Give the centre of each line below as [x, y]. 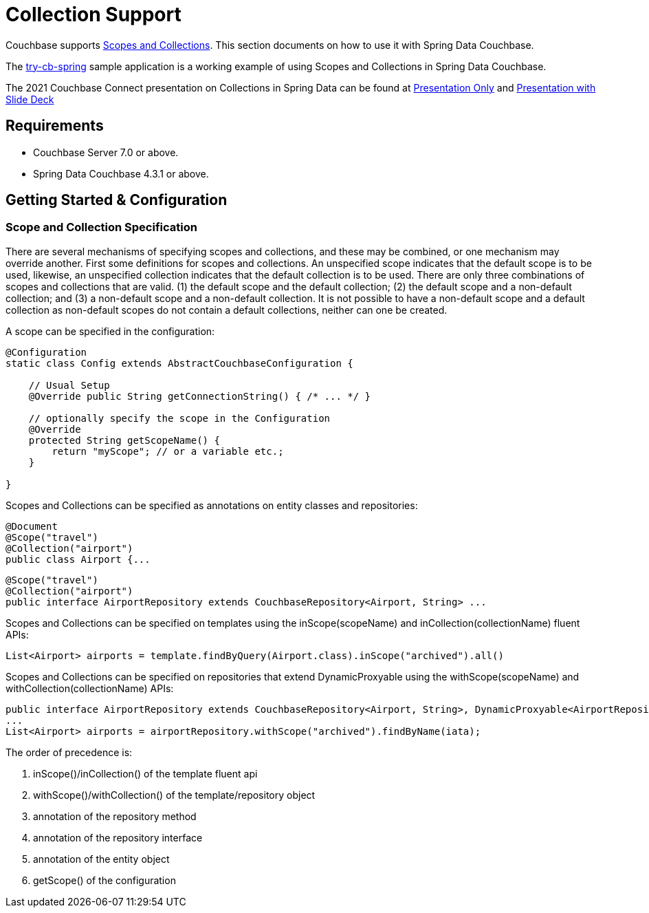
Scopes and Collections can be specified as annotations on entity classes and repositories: [212, 505]
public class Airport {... [78, 559]
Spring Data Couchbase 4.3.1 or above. [121, 173]
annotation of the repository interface [118, 837]
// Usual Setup [69, 385]
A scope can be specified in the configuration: [110, 331]
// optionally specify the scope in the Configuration [179, 418]
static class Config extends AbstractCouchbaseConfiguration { [179, 363]
